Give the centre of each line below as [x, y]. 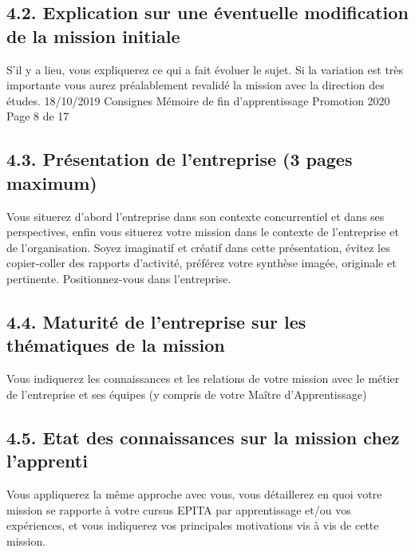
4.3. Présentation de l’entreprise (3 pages [180, 159]
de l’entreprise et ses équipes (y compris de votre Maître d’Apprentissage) [187, 394]
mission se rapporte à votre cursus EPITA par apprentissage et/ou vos [179, 509]
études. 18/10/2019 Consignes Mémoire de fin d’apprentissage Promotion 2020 [198, 100]
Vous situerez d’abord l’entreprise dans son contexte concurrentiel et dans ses [196, 216]
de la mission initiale [93, 35]
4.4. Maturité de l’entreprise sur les [156, 321]
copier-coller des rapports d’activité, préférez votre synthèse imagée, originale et [202, 263]
